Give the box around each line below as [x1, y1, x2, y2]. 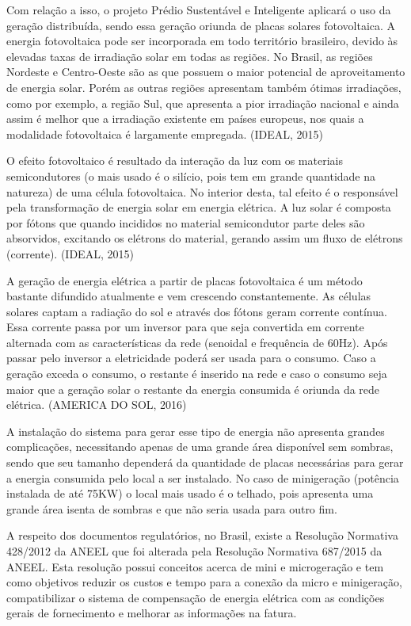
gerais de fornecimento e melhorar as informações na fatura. [6, 605, 297, 621]
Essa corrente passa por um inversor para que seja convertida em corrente [6, 319, 364, 335]
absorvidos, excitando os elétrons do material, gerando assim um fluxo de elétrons [6, 230, 403, 246]
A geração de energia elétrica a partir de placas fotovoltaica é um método [6, 272, 363, 288]
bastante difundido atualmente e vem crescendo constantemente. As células [6, 288, 371, 304]
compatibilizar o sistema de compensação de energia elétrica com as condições [6, 589, 385, 605]
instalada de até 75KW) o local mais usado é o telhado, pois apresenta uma [6, 485, 374, 502]
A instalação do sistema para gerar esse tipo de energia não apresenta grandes [6, 422, 385, 439]
